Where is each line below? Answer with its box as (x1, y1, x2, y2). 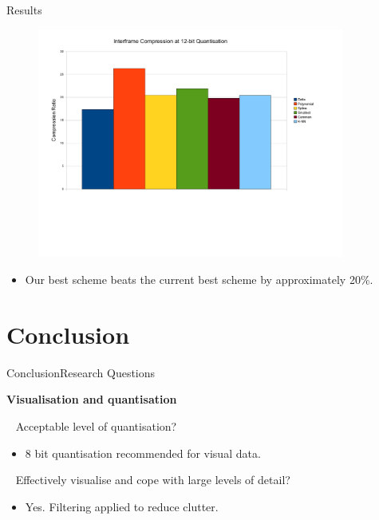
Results (6, 2, 42, 18)
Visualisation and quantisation (6, 391, 177, 408)
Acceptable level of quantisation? (15, 417, 177, 434)
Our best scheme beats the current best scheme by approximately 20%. (25, 271, 373, 287)
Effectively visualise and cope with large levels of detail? (15, 471, 290, 488)
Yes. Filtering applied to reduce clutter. (25, 498, 219, 514)
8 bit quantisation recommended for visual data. (25, 444, 261, 461)
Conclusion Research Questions (6, 364, 156, 380)
